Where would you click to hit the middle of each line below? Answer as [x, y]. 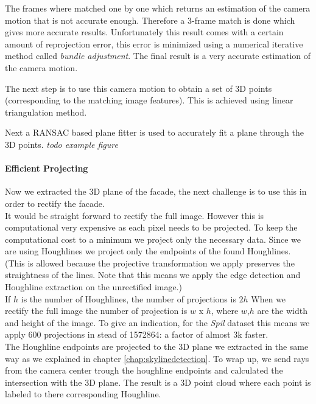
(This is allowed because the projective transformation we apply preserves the [150, 263]
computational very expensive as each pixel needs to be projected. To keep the [151, 227]
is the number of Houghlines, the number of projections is [128, 298]
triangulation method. [46, 112]
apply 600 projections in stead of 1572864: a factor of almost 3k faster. [137, 334]
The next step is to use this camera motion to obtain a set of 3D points [139, 88]
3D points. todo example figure [61, 144]
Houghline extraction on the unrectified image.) [93, 287]
